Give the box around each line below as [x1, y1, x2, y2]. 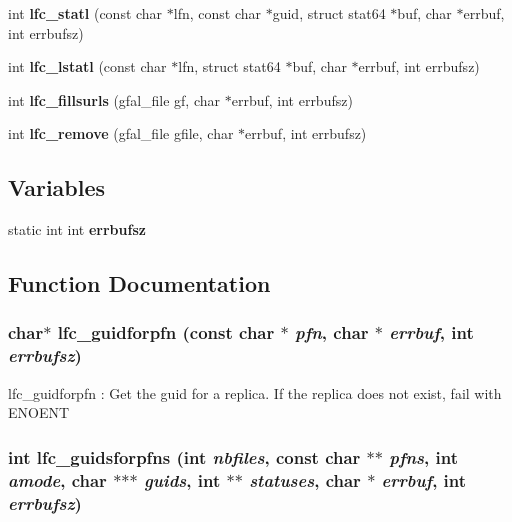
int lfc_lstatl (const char [8, 56, 167, 77]
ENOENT [8, 402, 70, 423]
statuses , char [249, 467, 361, 492]
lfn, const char [173, 3, 262, 23]
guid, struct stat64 [272, 3, 386, 23]
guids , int [143, 467, 221, 492]
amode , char [8, 467, 107, 492]
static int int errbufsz [8, 219, 146, 240]
